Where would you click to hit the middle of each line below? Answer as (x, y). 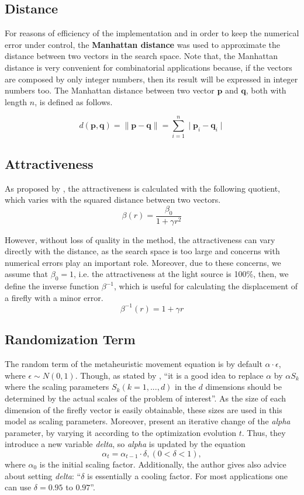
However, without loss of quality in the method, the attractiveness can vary (140, 239)
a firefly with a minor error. (54, 297)
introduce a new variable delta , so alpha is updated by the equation (125, 444)
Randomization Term (70, 339)
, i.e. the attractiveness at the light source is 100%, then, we (181, 274)
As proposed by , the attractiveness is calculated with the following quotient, (143, 188)
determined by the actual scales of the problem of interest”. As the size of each (146, 398)
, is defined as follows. (74, 101)
